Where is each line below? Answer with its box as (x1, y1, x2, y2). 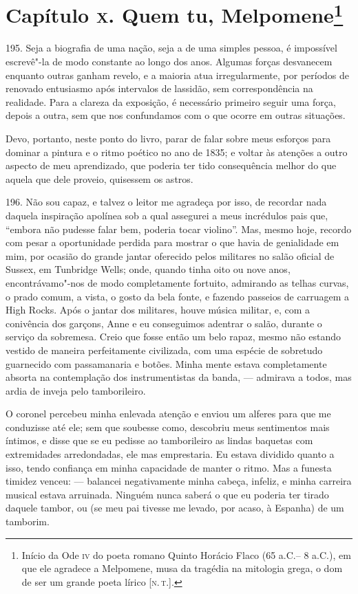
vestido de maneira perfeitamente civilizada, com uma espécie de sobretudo (6, 342, 323, 357)
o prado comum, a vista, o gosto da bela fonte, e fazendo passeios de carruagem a (6, 289, 349, 303)
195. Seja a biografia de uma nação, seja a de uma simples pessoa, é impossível (6, 41, 337, 55)
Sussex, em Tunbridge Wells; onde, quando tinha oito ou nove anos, (6, 262, 291, 276)
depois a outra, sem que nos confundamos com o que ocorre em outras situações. (6, 108, 346, 122)
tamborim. (6, 514, 50, 529)
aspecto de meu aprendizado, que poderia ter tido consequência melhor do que (6, 158, 337, 173)
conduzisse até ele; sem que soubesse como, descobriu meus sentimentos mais (6, 419, 330, 434)
